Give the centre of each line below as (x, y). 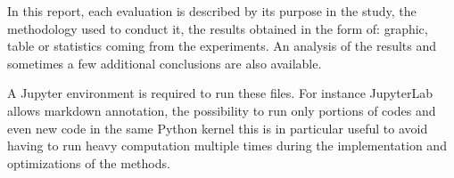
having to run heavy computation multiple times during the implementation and (227, 146)
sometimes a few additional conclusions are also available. (165, 63)
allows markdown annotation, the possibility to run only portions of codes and (222, 110)
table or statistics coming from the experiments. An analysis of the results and (222, 46)
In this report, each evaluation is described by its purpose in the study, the (212, 11)
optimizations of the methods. (89, 162)
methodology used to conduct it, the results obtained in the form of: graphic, (218, 28)
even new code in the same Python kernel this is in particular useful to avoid (218, 128)
